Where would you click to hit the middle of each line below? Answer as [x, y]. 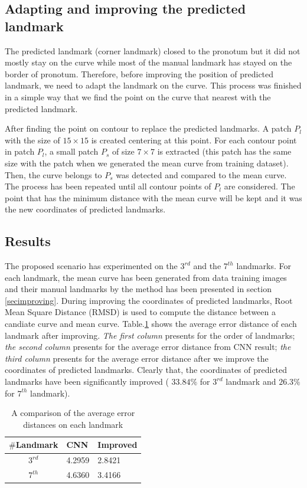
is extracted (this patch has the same [224, 151]
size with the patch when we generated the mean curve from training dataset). [147, 163]
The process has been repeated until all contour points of [108, 186]
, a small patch [71, 151]
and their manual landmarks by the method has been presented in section [138, 289]
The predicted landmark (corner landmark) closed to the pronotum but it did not [153, 50]
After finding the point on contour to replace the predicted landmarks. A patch [148, 128]
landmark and [251, 381]
